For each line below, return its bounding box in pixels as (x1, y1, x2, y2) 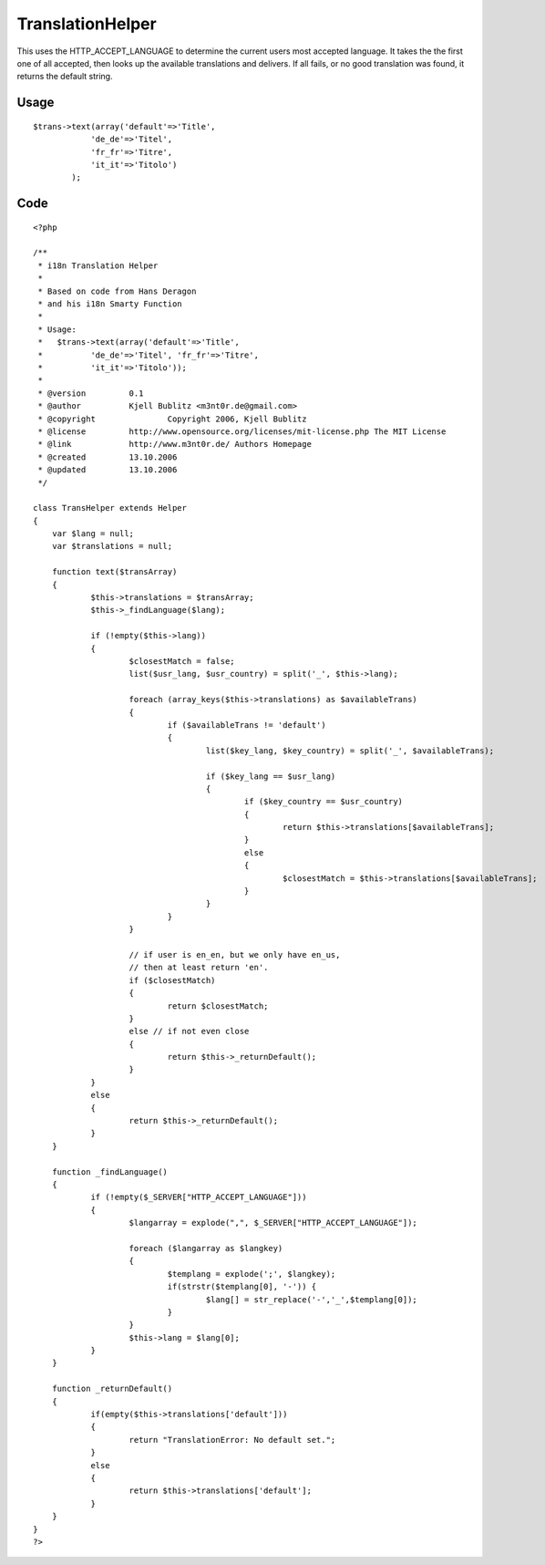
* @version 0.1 (37, 388, 144, 399)
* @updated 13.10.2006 (37, 465, 178, 475)
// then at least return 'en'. (129, 962, 269, 973)
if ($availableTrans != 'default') (167, 720, 327, 730)
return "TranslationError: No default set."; (129, 1435, 336, 1445)
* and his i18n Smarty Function (37, 299, 182, 309)
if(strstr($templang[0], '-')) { (167, 1281, 317, 1292)
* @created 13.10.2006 (37, 451, 178, 462)
